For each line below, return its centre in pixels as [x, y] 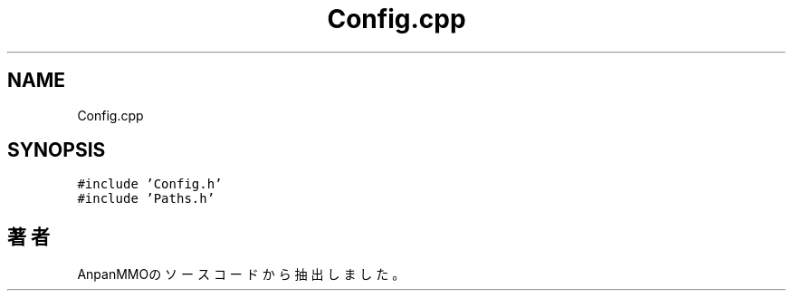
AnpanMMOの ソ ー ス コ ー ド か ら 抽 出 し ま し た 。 [241, 274]
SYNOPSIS [57, 150]
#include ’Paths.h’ [146, 199]
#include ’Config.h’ [150, 184]
